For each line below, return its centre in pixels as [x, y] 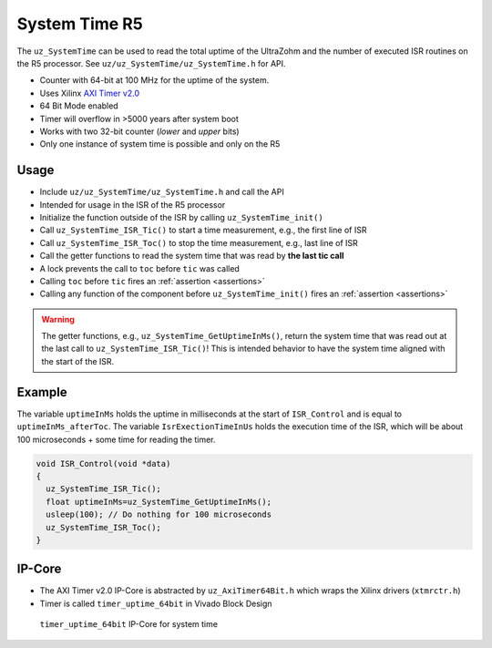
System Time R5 [80, 24]
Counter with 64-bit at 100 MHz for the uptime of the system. [154, 80]
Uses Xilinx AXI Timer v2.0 [90, 93]
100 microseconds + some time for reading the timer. [116, 439]
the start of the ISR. [78, 361]
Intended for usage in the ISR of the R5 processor [133, 204]
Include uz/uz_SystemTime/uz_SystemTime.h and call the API [162, 192]
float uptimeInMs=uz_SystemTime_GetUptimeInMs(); [159, 502]
